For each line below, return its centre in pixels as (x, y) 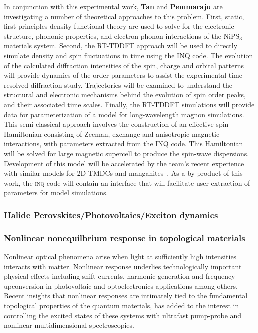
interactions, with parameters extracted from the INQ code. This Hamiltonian (124, 144)
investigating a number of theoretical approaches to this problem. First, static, (124, 16)
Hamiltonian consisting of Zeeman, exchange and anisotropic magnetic (112, 134)
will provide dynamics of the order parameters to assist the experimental (115, 75)
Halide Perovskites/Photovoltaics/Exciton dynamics (111, 214)
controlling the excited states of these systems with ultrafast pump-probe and (123, 315)
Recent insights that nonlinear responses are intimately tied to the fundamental (126, 295)
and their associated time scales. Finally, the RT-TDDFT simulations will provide (129, 104)
